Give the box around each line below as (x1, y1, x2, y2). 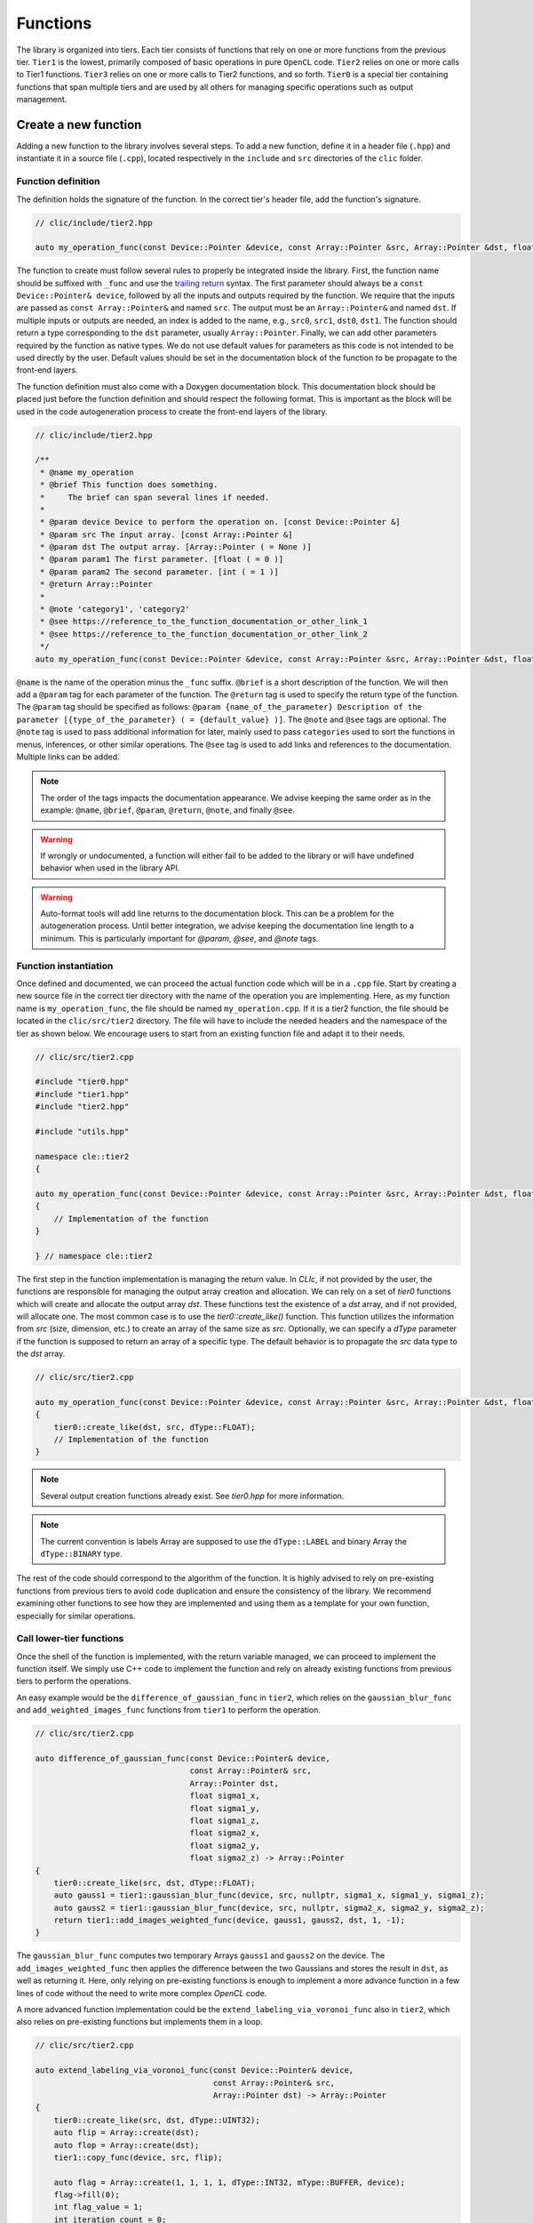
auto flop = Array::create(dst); (53, 2139, 200, 2150)
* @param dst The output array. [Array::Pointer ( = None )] (40, 542, 312, 552)
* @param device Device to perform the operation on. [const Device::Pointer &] (40, 517, 402, 527)
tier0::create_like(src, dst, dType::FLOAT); (53, 1877, 256, 1888)
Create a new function (16, 116, 142, 132)
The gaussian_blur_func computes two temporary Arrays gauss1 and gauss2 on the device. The (16, 1950, 386, 1961)
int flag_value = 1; (53, 2202, 144, 2212)
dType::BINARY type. (40, 1548, 123, 1559)
